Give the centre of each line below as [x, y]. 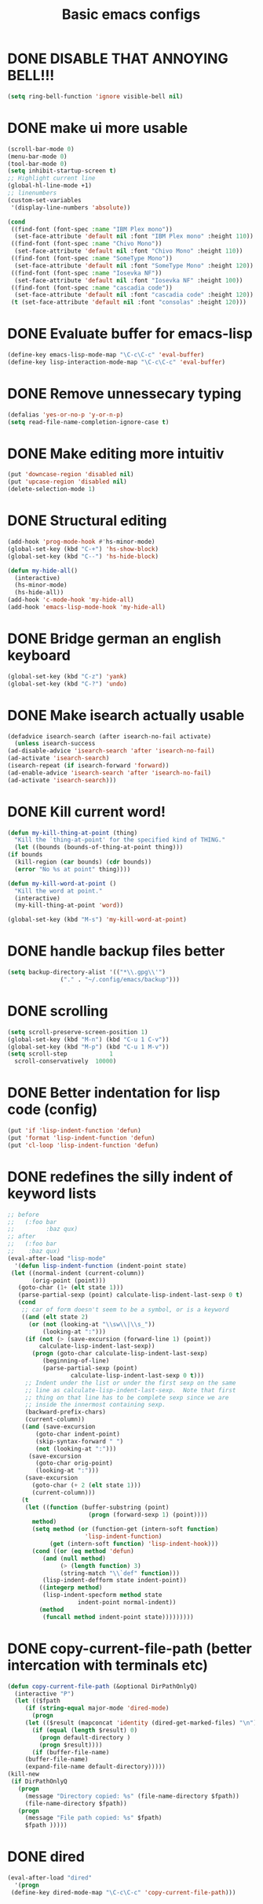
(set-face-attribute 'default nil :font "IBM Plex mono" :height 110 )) [134, 237]
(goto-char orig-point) [74, 1463]
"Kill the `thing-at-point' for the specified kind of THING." [120, 840]
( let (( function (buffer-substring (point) [97, 1507]
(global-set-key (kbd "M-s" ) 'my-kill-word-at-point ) [97, 920]
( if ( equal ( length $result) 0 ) [85, 1730]
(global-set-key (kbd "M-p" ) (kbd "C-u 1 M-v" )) [88, 1047]
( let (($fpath [37, 1701]
